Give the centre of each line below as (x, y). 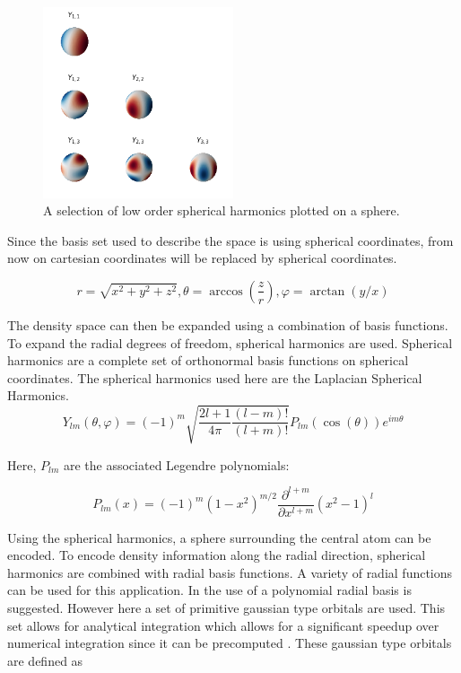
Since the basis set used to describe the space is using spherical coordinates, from (230, 240)
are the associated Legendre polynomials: (176, 464)
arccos (226, 291)
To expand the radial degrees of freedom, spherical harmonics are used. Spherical (230, 342)
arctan (327, 291)
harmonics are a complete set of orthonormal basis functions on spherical (208, 360)
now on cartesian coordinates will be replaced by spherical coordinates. (202, 258)
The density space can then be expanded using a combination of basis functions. (228, 324)
